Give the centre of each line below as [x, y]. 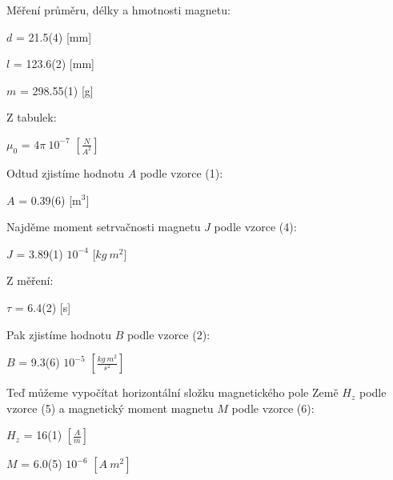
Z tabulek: [32, 117]
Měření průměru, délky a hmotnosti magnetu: [118, 10]
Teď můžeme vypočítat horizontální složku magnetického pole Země [172, 392]
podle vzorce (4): [255, 227]
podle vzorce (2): [168, 334]
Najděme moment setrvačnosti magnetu [104, 227]
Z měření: [30, 280]
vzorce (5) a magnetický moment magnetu [110, 408]
